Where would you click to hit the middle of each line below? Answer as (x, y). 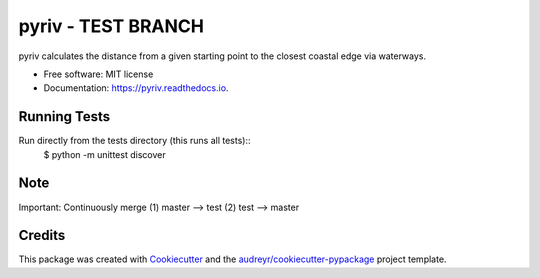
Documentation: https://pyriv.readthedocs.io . (136, 88)
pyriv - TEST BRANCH (111, 26)
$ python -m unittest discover (104, 154)
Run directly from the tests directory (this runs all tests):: (134, 141)
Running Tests (64, 116)
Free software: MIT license (98, 74)
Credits (42, 235)
